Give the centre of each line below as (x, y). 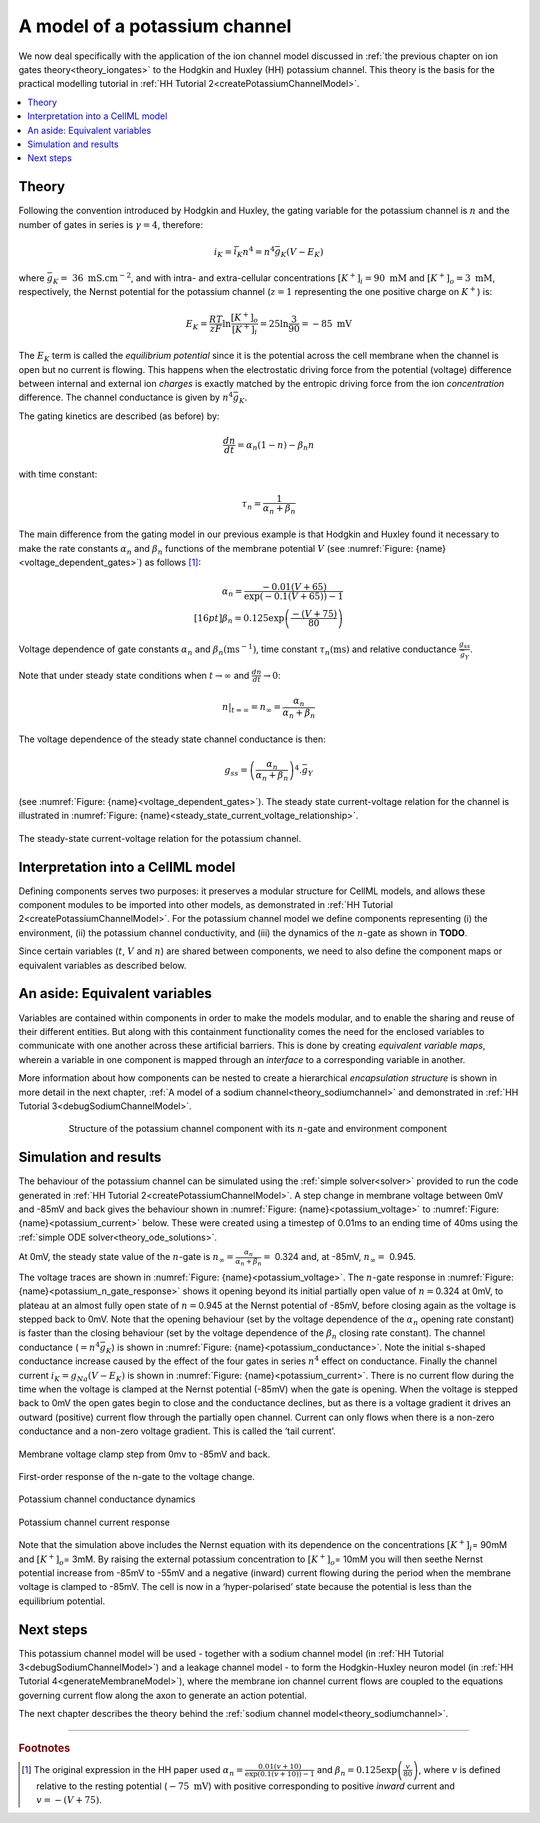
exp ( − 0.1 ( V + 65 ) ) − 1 (293, 596)
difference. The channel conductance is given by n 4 (126, 397)
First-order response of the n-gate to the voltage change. (136, 1476)
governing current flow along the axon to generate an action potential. (162, 1695)
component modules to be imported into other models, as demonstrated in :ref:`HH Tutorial (206, 905)
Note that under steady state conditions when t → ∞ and (134, 675)
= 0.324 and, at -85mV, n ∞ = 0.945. (340, 1258)
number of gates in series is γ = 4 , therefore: (111, 224)
